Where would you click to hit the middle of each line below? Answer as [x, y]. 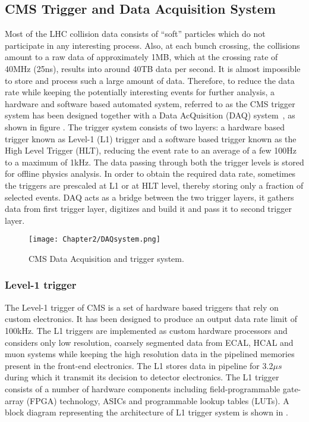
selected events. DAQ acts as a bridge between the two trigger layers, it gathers [149, 197]
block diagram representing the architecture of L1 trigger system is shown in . [146, 412]
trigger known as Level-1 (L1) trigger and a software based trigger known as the [151, 138]
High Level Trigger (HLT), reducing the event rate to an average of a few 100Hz [151, 150]
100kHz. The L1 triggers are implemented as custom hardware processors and [146, 330]
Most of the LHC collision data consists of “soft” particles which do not [135, 34]
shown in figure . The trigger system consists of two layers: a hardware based [145, 126]
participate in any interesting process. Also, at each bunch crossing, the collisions [152, 45]
